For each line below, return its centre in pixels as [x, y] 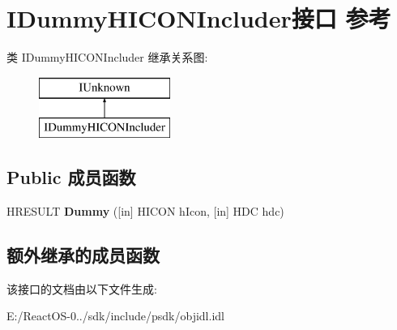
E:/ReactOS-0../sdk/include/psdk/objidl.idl [115, 316]
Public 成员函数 [71, 177]
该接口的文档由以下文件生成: [82, 288]
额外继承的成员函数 [83, 255]
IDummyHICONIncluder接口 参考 [199, 18]
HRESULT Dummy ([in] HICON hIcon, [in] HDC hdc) [145, 211]
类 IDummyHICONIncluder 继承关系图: [107, 57]
